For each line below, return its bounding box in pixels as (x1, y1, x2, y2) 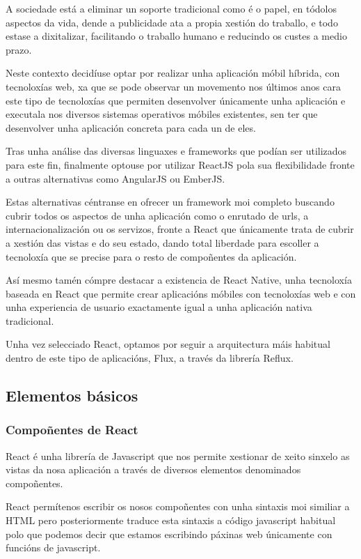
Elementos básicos (6, 385, 138, 406)
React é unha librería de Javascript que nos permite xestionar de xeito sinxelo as (6, 448, 350, 463)
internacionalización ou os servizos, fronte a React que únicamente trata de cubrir (6, 222, 354, 236)
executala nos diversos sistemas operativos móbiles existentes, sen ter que (6, 107, 318, 121)
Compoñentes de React (6, 421, 138, 438)
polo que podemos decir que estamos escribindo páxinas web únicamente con (6, 526, 332, 541)
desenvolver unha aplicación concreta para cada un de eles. (6, 120, 256, 135)
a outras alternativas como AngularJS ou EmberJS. (6, 171, 225, 185)
